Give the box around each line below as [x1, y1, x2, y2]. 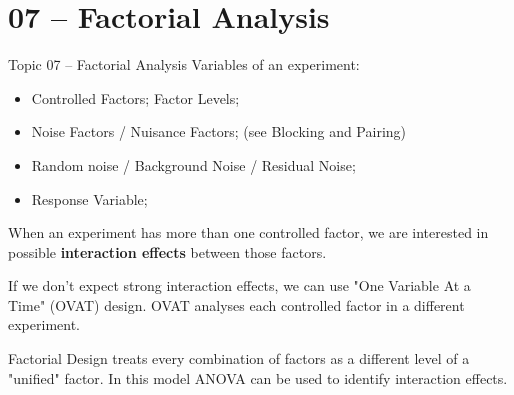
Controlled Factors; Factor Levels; [31, 87, 240, 108]
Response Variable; [31, 188, 148, 209]
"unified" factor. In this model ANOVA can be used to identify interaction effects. [8, 367, 508, 388]
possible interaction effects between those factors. [8, 241, 327, 262]
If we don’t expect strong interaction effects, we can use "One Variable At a [8, 275, 471, 296]
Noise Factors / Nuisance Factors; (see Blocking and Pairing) [31, 121, 407, 142]
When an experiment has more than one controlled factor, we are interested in [8, 222, 489, 243]
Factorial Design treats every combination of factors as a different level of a [8, 348, 470, 369]
